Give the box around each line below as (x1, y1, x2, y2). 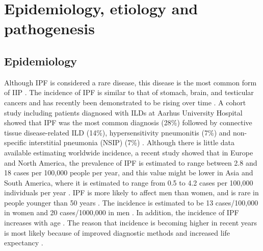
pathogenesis (4, 18, 95, 39)
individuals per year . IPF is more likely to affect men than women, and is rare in (4, 187, 259, 198)
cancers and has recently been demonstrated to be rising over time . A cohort (4, 97, 246, 107)
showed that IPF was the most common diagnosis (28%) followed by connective (4, 117, 252, 128)
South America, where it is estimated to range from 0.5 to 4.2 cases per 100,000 (4, 177, 253, 188)
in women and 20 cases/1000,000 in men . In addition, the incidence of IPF (4, 207, 239, 218)
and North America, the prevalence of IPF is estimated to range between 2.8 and (4, 157, 257, 168)
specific (4, 137, 27, 148)
